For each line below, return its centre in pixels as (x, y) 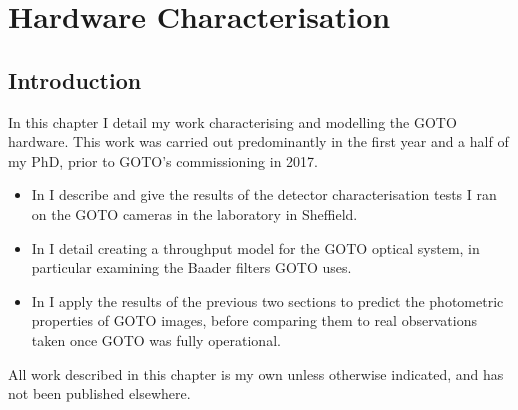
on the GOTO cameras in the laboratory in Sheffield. (194, 213)
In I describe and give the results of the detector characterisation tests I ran (264, 194)
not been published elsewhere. (99, 393)
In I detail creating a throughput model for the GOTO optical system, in (255, 247)
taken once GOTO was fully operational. (156, 339)
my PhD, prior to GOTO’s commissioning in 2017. (163, 160)
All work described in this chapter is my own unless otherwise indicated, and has (256, 373)
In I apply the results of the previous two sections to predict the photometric (267, 300)
